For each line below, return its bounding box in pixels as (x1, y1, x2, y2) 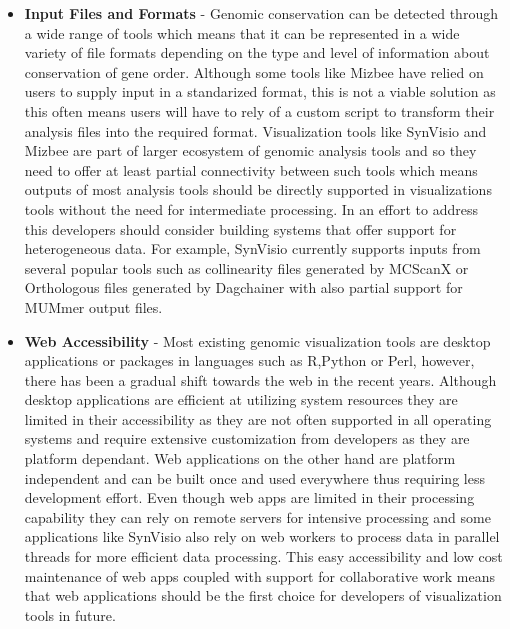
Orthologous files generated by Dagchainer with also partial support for (24, 277, 463, 298)
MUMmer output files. (24, 296, 163, 317)
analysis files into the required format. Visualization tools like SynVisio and (24, 120, 487, 141)
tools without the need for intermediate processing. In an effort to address (24, 198, 479, 219)
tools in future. (24, 604, 116, 625)
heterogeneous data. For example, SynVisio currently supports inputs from (24, 238, 481, 259)
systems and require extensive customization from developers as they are (24, 428, 470, 449)
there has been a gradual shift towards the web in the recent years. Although (24, 369, 497, 390)
